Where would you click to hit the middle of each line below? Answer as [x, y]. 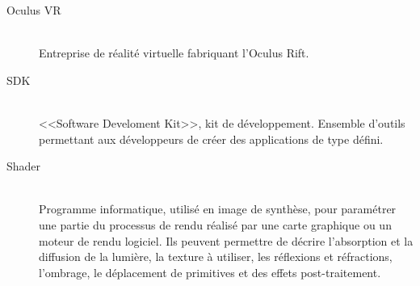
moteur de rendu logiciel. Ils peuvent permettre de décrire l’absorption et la [226, 240]
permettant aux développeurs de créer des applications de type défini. [211, 139]
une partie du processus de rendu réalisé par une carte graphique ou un [215, 224]
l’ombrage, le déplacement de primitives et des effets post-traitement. [210, 272]
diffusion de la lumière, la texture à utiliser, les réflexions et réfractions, [216, 257]
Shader [24, 166]
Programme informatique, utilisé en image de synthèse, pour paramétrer [218, 209]
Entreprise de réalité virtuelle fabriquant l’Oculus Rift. [174, 53]
